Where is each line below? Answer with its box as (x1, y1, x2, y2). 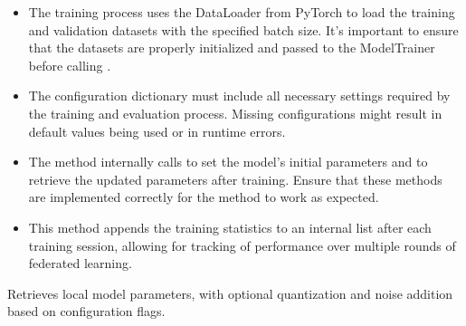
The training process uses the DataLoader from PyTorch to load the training (28, 3, 455, 21)
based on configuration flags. (7, 302, 166, 321)
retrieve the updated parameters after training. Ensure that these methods (28, 169, 442, 188)
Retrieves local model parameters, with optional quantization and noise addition (7, 283, 453, 302)
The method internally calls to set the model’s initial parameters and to (28, 152, 428, 171)
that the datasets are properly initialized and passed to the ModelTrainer (28, 38, 435, 57)
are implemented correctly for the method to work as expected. (28, 187, 379, 206)
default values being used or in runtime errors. (28, 121, 286, 140)
